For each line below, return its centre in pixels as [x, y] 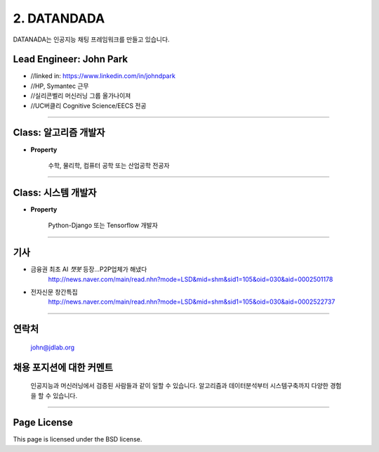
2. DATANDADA [59, 18]
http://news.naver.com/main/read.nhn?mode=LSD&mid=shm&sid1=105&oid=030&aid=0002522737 [192, 302]
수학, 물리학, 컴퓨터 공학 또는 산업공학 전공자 [109, 165]
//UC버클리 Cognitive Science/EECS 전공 [88, 105]
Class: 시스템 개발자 [55, 192]
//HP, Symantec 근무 [60, 86]
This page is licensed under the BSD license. [78, 439]
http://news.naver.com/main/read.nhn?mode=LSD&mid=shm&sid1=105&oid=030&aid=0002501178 [191, 279]
